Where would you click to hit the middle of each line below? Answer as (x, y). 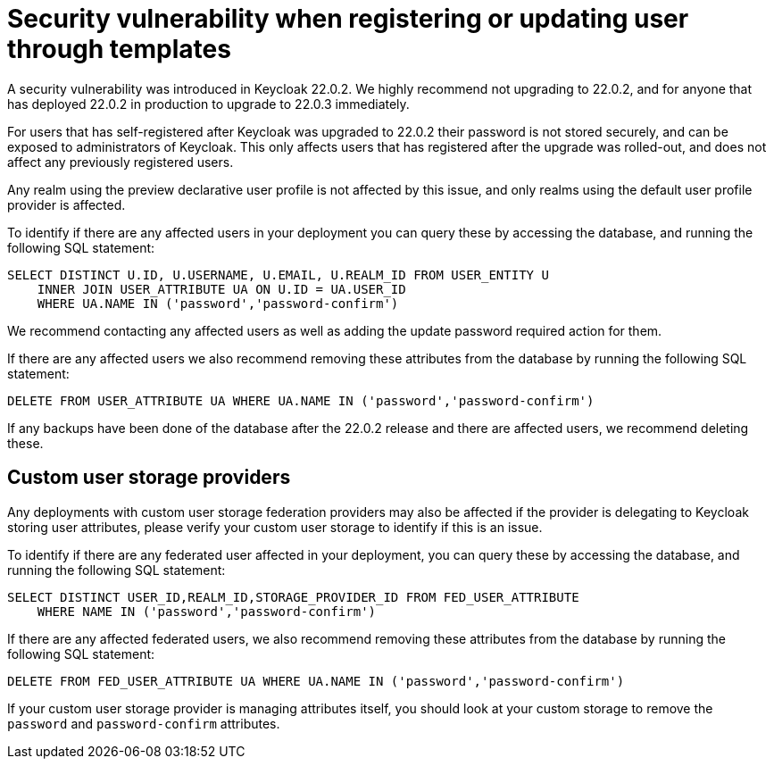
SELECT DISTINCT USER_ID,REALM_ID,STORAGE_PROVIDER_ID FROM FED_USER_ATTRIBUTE (293, 597)
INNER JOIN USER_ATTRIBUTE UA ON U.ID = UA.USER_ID (221, 289)
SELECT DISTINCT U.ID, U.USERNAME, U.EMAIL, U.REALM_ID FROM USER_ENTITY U (278, 275)
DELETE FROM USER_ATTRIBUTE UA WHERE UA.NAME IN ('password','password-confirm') (301, 400)
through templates (119, 49)
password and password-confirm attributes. (144, 723)
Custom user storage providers (149, 478)
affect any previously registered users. (121, 162)
